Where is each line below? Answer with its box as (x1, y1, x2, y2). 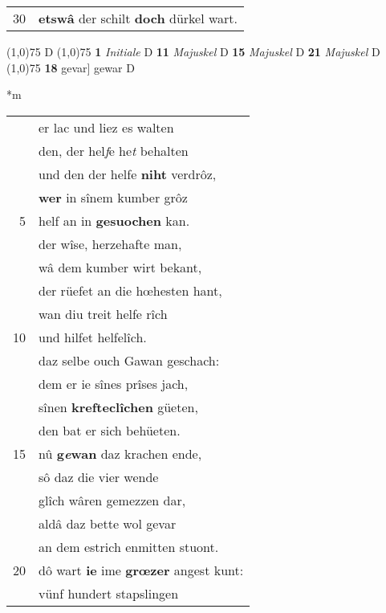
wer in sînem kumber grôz (39, 187, 188, 206)
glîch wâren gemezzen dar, (39, 490, 186, 509)
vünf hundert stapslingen (39, 583, 179, 603)
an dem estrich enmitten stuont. (39, 537, 219, 556)
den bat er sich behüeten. (39, 420, 181, 439)
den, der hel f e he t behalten (39, 141, 189, 160)
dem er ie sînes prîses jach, (39, 374, 189, 393)
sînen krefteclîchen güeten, (39, 397, 198, 416)
